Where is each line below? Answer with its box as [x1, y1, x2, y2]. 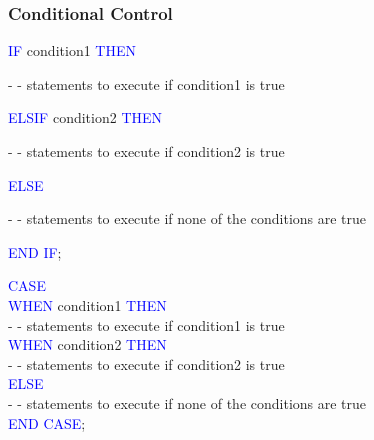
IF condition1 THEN [8, 40, 136, 61]
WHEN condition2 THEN [8, 334, 167, 355]
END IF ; [8, 241, 62, 262]
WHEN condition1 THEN [8, 294, 167, 315]
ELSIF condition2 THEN [8, 107, 163, 128]
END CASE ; [8, 412, 86, 433]
